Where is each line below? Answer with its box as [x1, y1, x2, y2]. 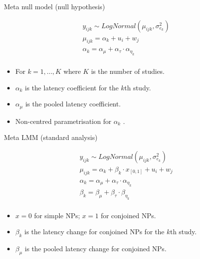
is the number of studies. [91, 66, 165, 76]
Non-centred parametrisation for [15, 116, 112, 126]
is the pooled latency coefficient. [25, 99, 121, 109]
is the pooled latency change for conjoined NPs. [25, 243, 167, 254]
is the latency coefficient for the [25, 82, 119, 92]
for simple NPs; [34, 210, 80, 220]
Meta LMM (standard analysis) [4, 132, 98, 142]
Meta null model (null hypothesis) [4, 1, 105, 11]
